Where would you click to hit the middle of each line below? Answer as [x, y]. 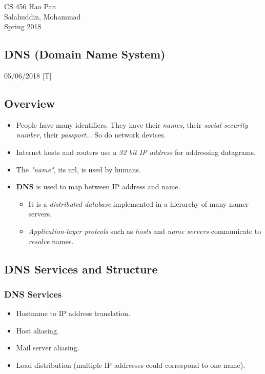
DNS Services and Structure [81, 269]
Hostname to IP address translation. [73, 313]
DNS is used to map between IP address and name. [98, 186]
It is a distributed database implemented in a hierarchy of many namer [139, 203]
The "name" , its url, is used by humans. [79, 169]
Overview [30, 103]
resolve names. [51, 241]
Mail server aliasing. [48, 348]
